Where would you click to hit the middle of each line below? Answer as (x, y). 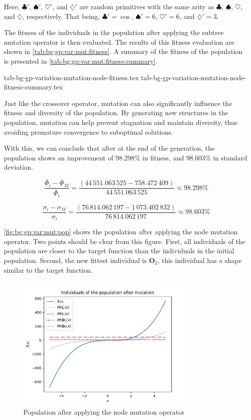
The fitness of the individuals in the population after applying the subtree (114, 32)
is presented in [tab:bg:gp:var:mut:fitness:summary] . (81, 61)
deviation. (19, 167)
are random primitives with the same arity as (147, 6)
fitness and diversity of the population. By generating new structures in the (116, 113)
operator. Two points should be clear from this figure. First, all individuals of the (125, 241)
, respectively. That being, (61, 16)
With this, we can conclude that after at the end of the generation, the (109, 148)
